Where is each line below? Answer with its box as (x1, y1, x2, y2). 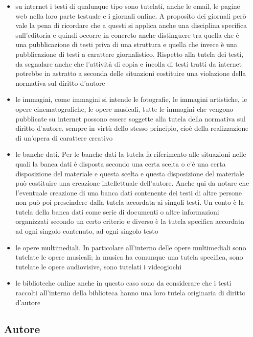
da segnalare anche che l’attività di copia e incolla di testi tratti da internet (15, 58, 242, 69)
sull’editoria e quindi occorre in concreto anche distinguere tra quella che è (15, 29, 239, 40)
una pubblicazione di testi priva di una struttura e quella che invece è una (15, 39, 237, 49)
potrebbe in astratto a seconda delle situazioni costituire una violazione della (15, 68, 246, 78)
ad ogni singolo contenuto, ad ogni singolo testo (15, 226, 158, 236)
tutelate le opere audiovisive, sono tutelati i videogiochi (15, 261, 182, 271)
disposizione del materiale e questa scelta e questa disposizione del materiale (15, 168, 245, 178)
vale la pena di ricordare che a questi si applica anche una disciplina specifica (15, 20, 247, 30)
